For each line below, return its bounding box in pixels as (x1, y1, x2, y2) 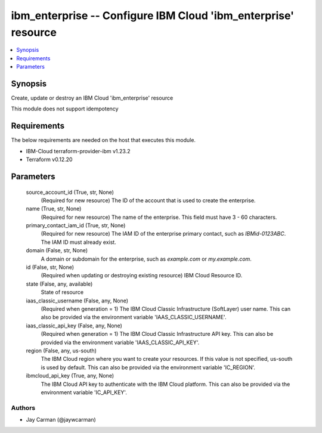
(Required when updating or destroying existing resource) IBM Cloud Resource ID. (41, 272, 243, 279)
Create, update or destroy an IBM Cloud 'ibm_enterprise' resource (11, 94, 174, 101)
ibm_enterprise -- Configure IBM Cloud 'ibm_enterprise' (11, 9, 295, 22)
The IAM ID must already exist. (41, 239, 116, 246)
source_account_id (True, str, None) (26, 188, 114, 196)
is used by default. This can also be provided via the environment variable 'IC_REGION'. (41, 364, 256, 371)
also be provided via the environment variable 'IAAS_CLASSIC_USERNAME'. (41, 314, 227, 321)
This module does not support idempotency (11, 105, 119, 113)
